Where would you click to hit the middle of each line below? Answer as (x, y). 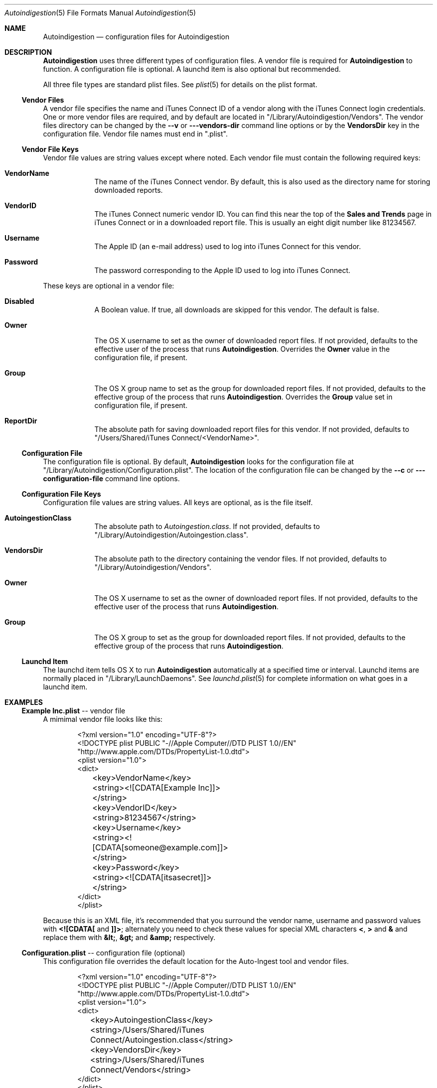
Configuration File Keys (61, 494)
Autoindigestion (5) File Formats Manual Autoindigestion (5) (100, 13)
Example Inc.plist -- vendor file (73, 711)
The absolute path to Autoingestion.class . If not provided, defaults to (207, 526)
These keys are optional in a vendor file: (109, 286)
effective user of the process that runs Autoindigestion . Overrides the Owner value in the (242, 349)
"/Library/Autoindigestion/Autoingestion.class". (171, 535)
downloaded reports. (129, 190)
